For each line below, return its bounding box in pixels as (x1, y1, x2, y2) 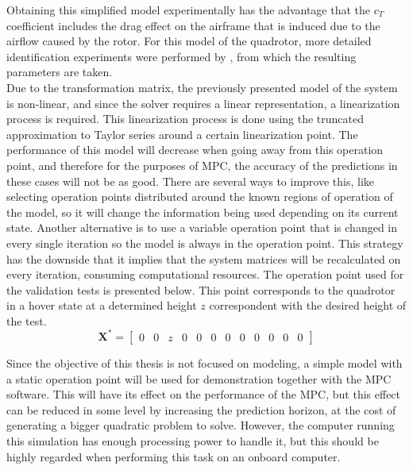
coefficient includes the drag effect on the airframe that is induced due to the (6, 17, 380, 33)
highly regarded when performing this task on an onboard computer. (6, 448, 341, 464)
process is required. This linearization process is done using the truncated (6, 110, 365, 127)
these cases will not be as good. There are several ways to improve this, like (6, 172, 374, 189)
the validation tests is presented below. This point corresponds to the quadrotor (6, 281, 396, 298)
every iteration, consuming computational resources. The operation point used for (6, 266, 404, 283)
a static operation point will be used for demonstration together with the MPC (6, 370, 392, 387)
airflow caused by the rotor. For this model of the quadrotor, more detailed (6, 33, 372, 49)
